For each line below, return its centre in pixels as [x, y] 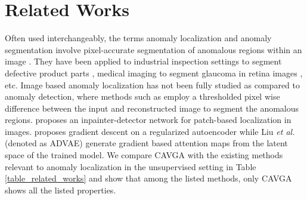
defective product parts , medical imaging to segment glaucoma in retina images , [154, 73]
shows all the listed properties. [61, 190]
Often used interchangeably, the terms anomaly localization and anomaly [138, 38]
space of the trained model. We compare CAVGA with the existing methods [144, 155]
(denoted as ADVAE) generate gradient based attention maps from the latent [146, 143]
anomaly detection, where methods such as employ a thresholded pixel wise [142, 96]
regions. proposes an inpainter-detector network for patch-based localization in [148, 120]
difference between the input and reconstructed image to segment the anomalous [152, 108]
